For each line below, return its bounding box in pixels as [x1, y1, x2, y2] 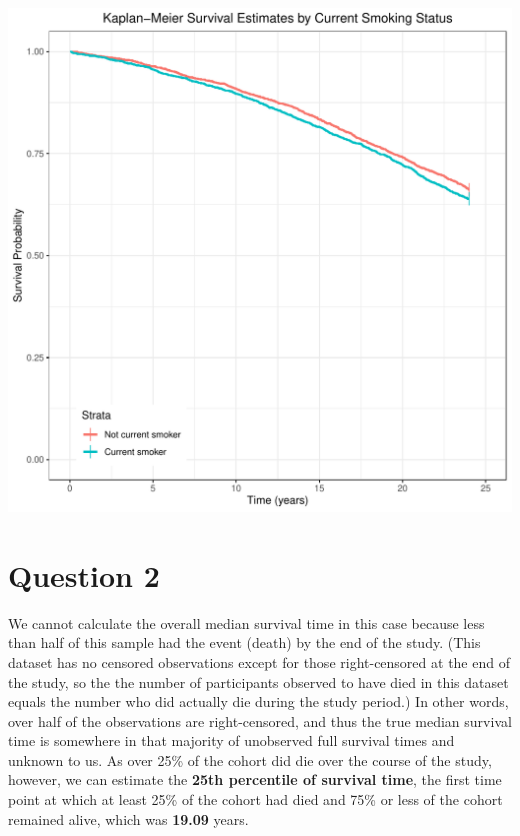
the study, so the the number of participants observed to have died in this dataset [8, 671, 509, 692]
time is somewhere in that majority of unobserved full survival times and [8, 730, 455, 751]
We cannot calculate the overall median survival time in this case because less [8, 612, 485, 633]
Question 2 [8, 554, 160, 595]
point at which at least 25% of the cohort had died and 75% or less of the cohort [8, 789, 503, 810]
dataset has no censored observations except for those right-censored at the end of [8, 651, 510, 672]
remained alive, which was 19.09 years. [8, 808, 249, 829]
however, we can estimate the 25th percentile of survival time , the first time [8, 769, 502, 790]
